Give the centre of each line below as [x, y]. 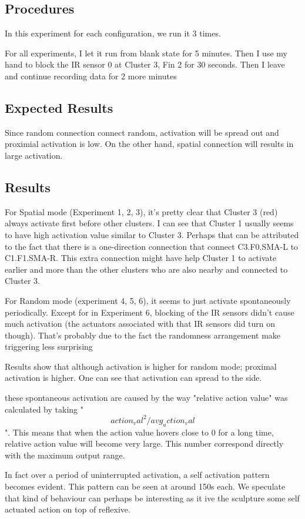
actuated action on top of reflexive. [68, 509]
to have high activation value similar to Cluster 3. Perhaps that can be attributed [152, 234]
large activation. [34, 155]
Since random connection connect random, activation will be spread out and [142, 132]
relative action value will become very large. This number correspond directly [144, 443]
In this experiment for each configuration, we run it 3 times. [113, 33]
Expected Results [59, 107]
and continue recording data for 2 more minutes [91, 76]
